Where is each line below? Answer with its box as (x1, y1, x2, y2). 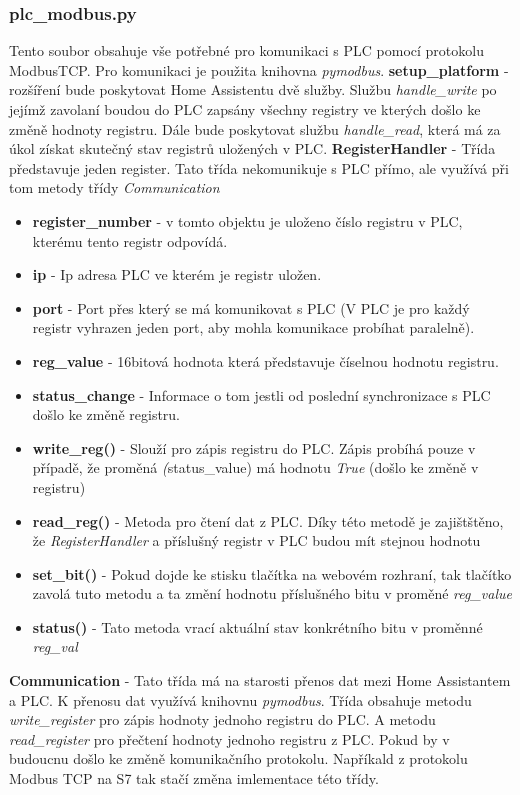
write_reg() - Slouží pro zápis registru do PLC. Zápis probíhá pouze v (32, 437, 476, 458)
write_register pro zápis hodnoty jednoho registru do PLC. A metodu (9, 709, 436, 730)
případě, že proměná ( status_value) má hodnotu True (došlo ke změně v (32, 457, 479, 478)
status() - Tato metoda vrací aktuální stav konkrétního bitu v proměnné (32, 616, 483, 637)
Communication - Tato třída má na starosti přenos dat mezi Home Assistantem (9, 670, 511, 691)
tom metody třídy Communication (9, 177, 220, 198)
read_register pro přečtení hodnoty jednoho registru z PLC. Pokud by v (9, 728, 450, 749)
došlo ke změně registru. (32, 404, 181, 425)
